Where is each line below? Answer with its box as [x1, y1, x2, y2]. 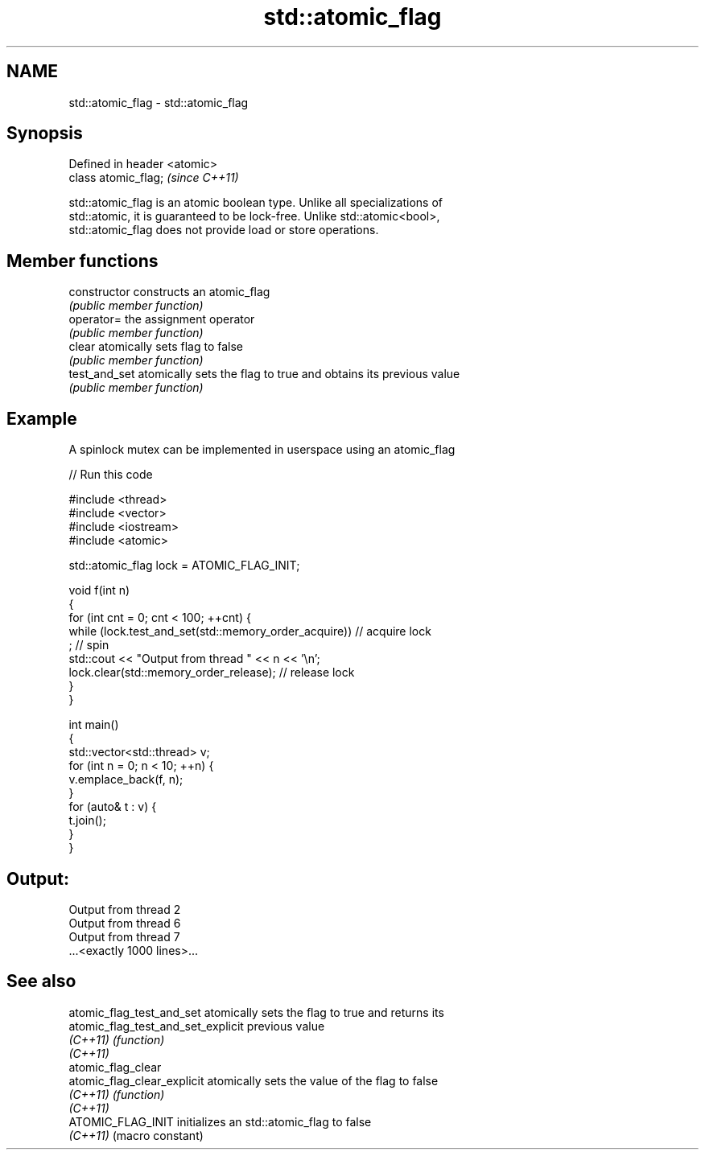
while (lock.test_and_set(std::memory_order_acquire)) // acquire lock [68, 624, 431, 639]
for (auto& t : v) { [68, 800, 157, 814]
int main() [68, 718, 119, 732]
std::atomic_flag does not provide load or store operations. [68, 223, 379, 237]
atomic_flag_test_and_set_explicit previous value [68, 1018, 325, 1033]
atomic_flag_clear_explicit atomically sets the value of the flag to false [68, 1073, 439, 1088]
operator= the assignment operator [68, 312, 255, 327]
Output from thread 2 [68, 902, 181, 916]
